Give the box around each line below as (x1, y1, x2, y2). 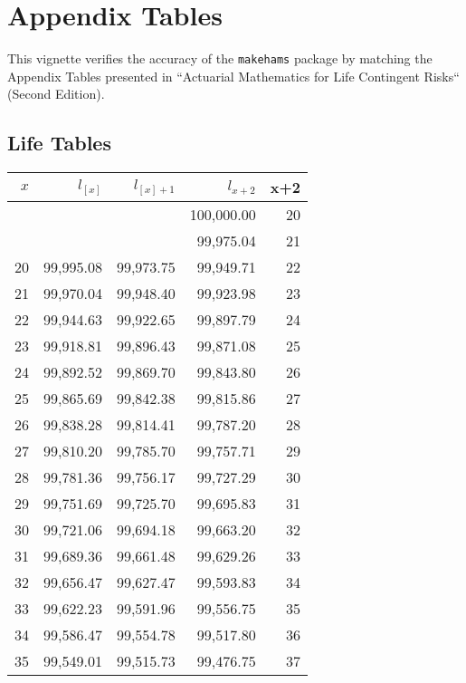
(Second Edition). (7, 84, 105, 103)
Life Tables (7, 129, 111, 157)
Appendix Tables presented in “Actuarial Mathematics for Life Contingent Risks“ (7, 66, 460, 85)
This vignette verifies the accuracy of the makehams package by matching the (7, 49, 433, 68)
